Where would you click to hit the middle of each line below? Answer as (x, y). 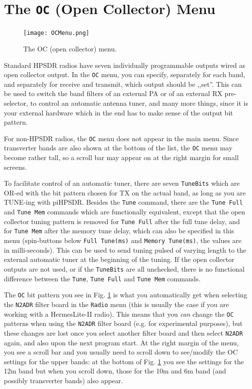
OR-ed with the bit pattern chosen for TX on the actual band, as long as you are (125, 192)
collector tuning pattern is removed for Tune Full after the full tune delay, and (122, 221)
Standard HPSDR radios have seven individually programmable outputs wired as (125, 65)
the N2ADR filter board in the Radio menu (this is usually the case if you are (117, 304)
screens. (15, 167)
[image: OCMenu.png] (57, 33)
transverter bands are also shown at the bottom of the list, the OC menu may (118, 148)
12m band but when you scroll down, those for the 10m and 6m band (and (115, 371)
